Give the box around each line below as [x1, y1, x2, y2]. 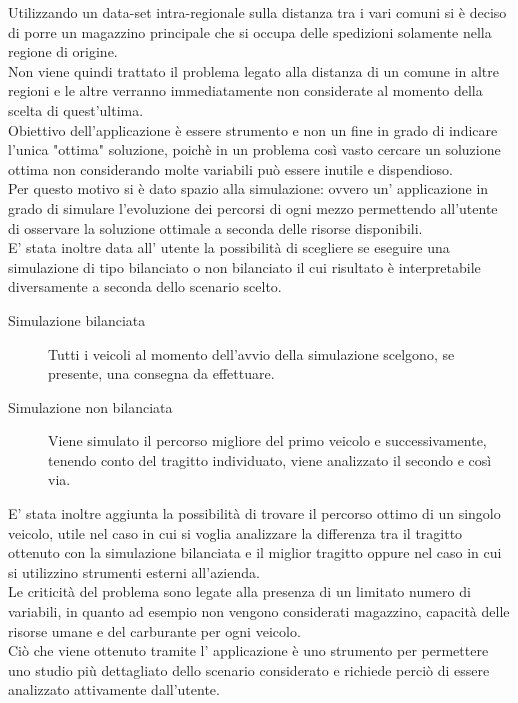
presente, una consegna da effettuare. [48, 363, 275, 384]
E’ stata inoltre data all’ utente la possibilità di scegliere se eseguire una [8, 237, 450, 258]
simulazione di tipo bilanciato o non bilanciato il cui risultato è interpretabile [8, 256, 481, 277]
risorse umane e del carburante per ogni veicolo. [8, 620, 301, 641]
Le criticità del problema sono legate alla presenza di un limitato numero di [8, 581, 471, 602]
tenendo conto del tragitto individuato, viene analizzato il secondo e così [48, 449, 492, 470]
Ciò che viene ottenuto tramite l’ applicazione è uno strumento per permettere [8, 640, 489, 661]
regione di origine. [8, 41, 118, 62]
